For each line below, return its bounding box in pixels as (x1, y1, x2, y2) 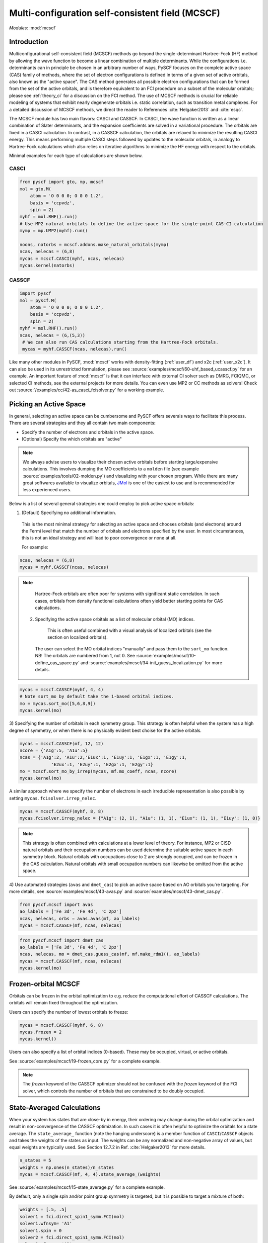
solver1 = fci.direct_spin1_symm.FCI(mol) (19, 1214, 125, 1219)
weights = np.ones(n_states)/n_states (19, 1164, 114, 1170)
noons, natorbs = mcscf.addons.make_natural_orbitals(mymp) (19, 242, 169, 247)
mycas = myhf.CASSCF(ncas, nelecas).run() (22, 346, 128, 352)
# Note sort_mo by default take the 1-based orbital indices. (19, 694, 174, 700)
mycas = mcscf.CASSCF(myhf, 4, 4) (19, 687, 104, 692)
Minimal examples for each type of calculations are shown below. (9, 152, 143, 159)
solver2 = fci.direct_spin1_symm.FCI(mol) (19, 1235, 125, 1240)
